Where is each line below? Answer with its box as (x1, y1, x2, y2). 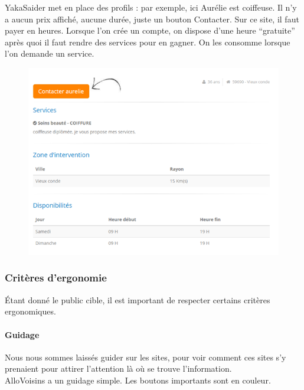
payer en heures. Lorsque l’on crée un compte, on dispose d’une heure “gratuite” (5, 24, 295, 37)
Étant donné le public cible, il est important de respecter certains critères (5, 293, 270, 306)
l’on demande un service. (5, 47, 94, 60)
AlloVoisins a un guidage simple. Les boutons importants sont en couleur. (5, 373, 271, 386)
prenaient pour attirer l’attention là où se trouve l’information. (5, 362, 232, 375)
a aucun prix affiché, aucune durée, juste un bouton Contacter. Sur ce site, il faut (5, 12, 299, 25)
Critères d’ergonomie (5, 270, 107, 285)
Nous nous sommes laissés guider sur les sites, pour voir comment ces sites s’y (5, 350, 286, 363)
